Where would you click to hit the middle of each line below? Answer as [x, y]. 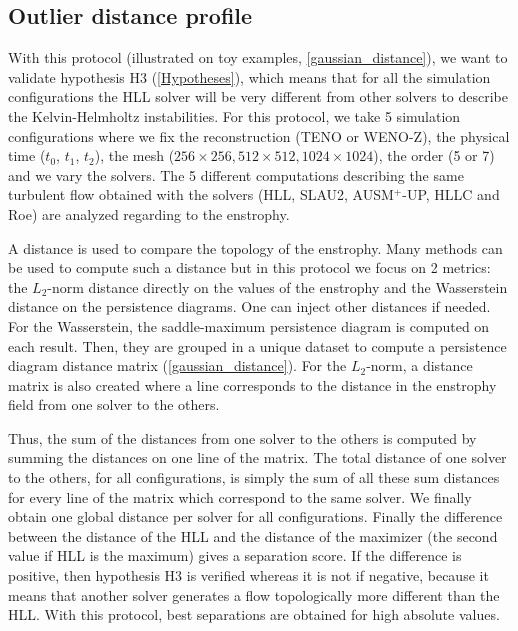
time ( [27, 155]
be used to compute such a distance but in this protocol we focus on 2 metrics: [249, 267]
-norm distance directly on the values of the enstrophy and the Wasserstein [277, 286]
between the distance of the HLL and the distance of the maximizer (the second [253, 535]
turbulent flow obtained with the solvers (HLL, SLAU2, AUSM [201, 194]
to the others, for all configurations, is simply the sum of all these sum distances [254, 477]
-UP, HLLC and [451, 194]
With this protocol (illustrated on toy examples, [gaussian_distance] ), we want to [258, 57]
